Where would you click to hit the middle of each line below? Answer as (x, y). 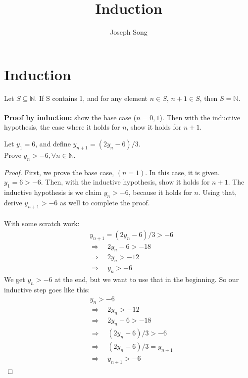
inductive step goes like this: (47, 289)
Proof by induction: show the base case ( (70, 117)
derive (13, 202)
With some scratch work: (42, 223)
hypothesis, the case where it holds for (62, 127)
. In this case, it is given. (182, 172)
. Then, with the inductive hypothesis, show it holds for (125, 182)
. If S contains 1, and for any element (91, 98)
